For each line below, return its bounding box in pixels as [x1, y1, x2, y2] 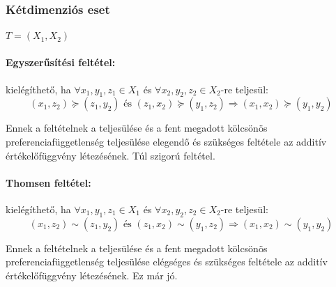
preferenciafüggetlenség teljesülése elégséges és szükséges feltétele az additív [6, 254, 328, 269]
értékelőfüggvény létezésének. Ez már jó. [6, 267, 178, 282]
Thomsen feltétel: [6, 175, 91, 189]
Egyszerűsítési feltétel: [6, 55, 116, 70]
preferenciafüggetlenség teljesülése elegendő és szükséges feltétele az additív [6, 134, 327, 148]
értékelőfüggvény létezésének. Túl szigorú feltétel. [6, 148, 215, 162]
